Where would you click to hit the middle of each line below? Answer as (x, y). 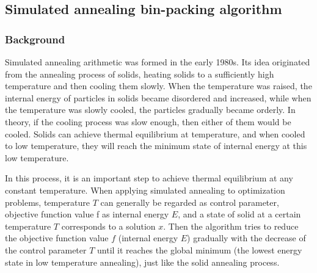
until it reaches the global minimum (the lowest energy (200, 249)
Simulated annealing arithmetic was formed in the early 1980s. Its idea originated (158, 62)
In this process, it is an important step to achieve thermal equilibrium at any (149, 178)
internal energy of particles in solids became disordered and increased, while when (158, 97)
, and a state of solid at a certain (239, 214)
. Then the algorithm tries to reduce (231, 226)
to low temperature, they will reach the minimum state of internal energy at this (156, 146)
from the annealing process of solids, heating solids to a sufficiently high (140, 74)
